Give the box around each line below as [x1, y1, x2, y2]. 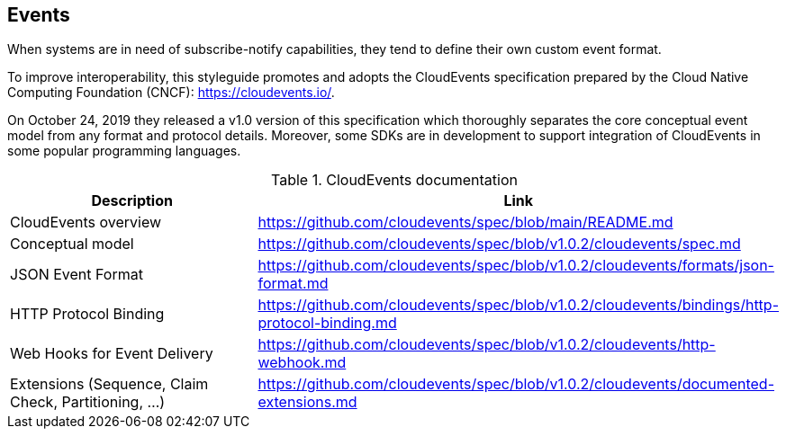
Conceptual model [10, 235, 134, 254]
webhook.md [257, 353, 347, 372]
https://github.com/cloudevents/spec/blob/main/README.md [257, 213, 673, 232]
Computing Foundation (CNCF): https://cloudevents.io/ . [7, 85, 335, 101]
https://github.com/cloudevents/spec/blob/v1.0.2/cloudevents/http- [257, 335, 716, 354]
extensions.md [257, 393, 357, 412]
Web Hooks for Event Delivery [10, 344, 213, 363]
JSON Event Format [10, 265, 143, 284]
